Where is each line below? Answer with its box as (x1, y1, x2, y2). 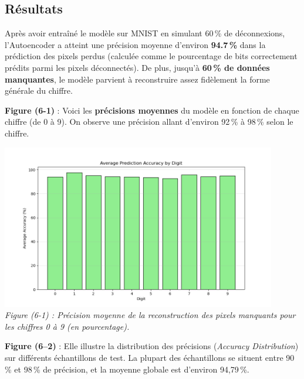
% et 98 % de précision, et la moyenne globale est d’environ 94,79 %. (5, 363, 249, 375)
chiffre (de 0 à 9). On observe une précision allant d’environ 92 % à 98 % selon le (5, 115, 293, 128)
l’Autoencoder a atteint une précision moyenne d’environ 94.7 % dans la (5, 38, 266, 50)
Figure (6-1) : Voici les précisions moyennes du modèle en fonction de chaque (5, 104, 299, 116)
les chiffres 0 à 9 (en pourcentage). (5, 320, 130, 332)
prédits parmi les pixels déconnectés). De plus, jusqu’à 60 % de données (5, 61, 270, 73)
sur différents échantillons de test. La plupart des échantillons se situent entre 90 (5, 351, 295, 364)
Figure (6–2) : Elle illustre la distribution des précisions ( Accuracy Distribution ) (5, 340, 299, 352)
